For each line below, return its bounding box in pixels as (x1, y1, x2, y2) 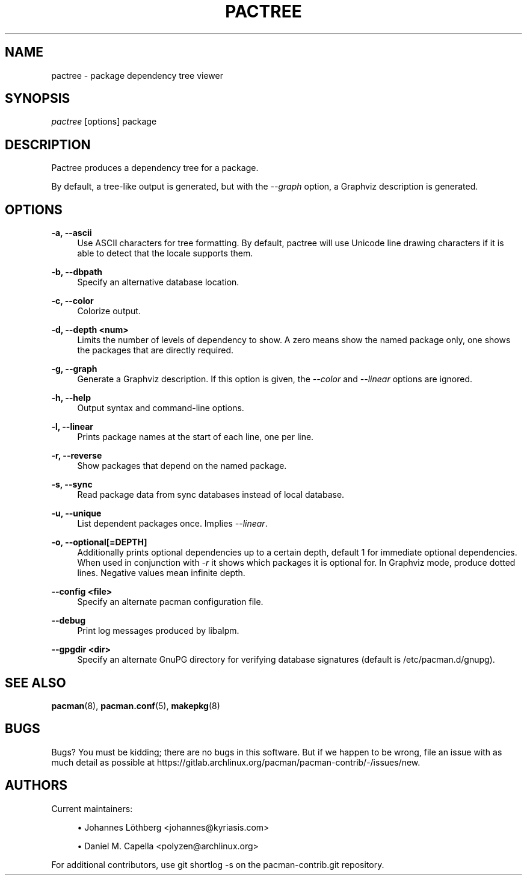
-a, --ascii (51, 228, 92, 238)
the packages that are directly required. (77, 345, 234, 356)
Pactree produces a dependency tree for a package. (51, 163, 259, 173)
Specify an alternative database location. (77, 277, 239, 288)
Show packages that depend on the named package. (77, 460, 287, 471)
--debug (51, 615, 86, 626)
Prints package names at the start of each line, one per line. (77, 432, 314, 442)
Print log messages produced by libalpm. (77, 625, 239, 636)
